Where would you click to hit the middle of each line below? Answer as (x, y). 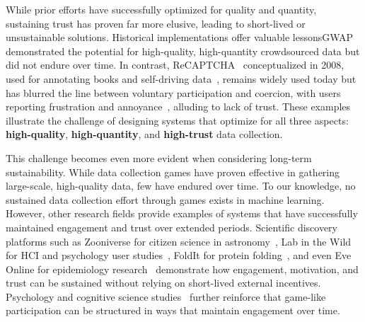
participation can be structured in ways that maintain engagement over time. (173, 310)
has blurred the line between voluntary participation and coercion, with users (173, 92)
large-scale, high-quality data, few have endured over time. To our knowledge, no (181, 186)
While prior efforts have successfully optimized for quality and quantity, (161, 9)
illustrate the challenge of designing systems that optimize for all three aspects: (177, 120)
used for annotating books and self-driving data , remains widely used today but (181, 78)
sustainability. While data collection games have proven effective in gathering (173, 172)
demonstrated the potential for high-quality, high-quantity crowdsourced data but (183, 51)
